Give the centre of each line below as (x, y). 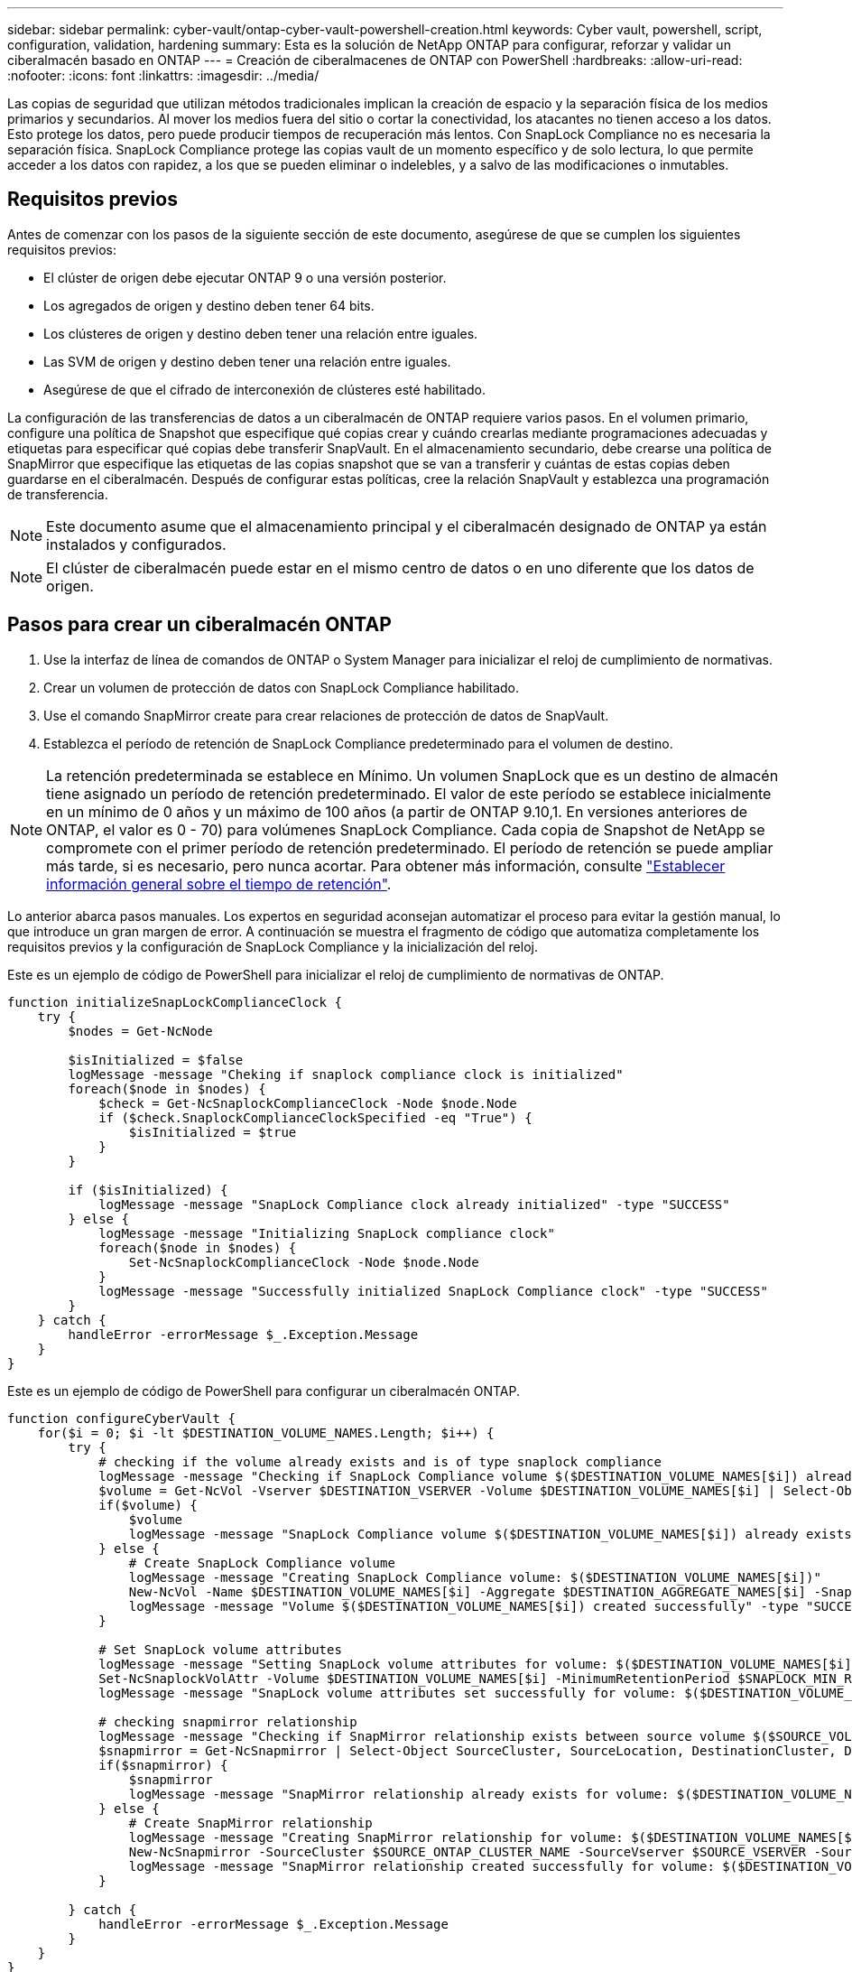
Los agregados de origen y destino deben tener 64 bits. (209, 305)
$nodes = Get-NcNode (140, 1031)
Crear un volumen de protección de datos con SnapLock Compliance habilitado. (282, 687)
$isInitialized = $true (213, 1132)
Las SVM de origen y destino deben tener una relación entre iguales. (247, 361)
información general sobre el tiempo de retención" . (219, 884)
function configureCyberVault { (121, 1418)
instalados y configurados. (136, 544)
